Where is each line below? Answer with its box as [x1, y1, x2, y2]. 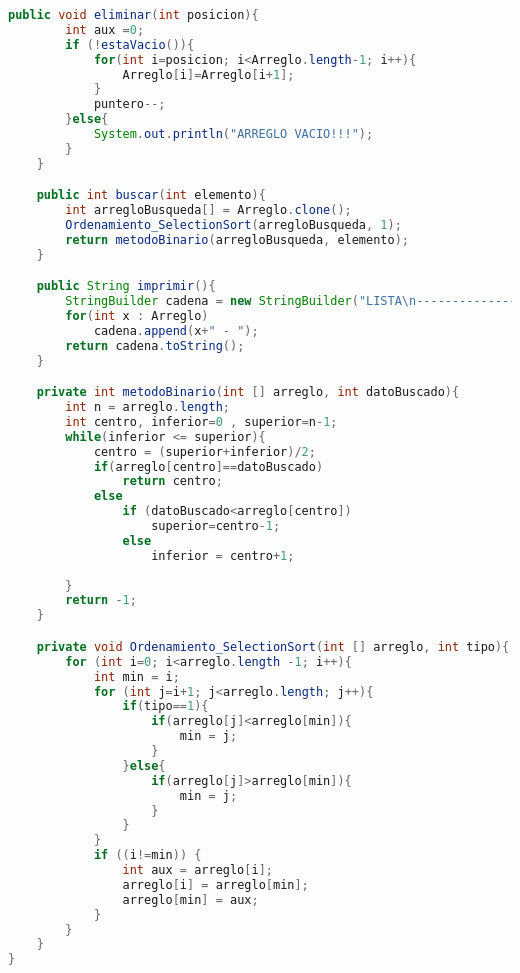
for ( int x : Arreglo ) [65, 309, 209, 324]
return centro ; [122, 474, 223, 489]
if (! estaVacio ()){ [65, 37, 195, 52]
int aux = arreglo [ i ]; [122, 863, 273, 877]
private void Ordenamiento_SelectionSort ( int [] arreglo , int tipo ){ [36, 639, 510, 654]
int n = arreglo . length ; [65, 400, 230, 415]
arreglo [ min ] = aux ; [122, 892, 259, 907]
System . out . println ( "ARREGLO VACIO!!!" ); [93, 127, 374, 141]
